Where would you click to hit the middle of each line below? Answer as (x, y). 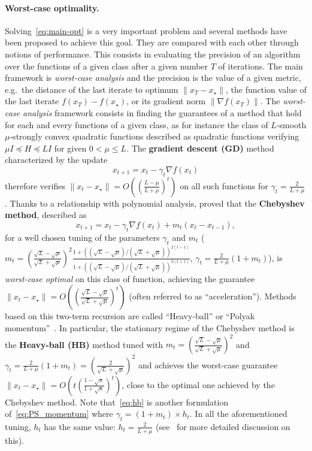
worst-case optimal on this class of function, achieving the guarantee (130, 278)
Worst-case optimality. (52, 7)
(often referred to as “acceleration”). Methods (213, 296)
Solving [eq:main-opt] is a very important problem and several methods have (146, 30)
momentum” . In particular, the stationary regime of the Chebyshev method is (150, 327)
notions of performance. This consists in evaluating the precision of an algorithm (153, 54)
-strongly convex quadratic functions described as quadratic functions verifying (155, 136)
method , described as (46, 215)
